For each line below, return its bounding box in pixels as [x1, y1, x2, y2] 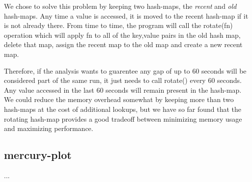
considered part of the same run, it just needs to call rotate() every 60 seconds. [4, 75, 242, 85]
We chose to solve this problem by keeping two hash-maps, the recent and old [4, 1, 237, 11]
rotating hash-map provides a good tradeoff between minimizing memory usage [4, 113, 242, 124]
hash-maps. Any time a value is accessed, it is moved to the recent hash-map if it [4, 10, 249, 21]
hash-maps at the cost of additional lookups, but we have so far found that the [4, 104, 242, 114]
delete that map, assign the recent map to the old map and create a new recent [4, 39, 243, 50]
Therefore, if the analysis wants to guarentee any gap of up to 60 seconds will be [4, 65, 247, 76]
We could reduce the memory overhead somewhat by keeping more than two [4, 94, 234, 104]
